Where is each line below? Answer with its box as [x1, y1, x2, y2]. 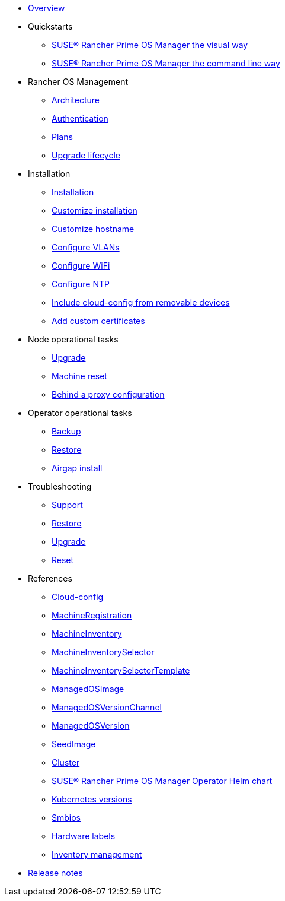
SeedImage [52, 739, 96, 749]
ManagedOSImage [52, 684, 124, 694]
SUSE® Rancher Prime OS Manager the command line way [52, 58, 280, 68]
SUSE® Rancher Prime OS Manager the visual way [52, 40, 248, 50]
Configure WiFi [52, 261, 110, 271]
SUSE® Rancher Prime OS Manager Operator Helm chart [52, 776, 273, 786]
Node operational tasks [28, 334, 119, 344]
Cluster [52, 757, 80, 767]
